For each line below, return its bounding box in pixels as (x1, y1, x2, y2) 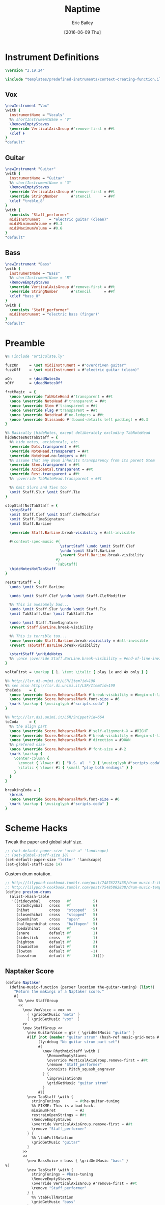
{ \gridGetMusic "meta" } (27, 1012, 80, 1017)
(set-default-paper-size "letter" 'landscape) (5, 858, 102, 862)
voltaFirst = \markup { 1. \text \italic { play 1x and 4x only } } (5, 670, 148, 675)
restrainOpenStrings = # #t (31, 1113, 87, 1118)
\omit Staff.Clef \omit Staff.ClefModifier (9, 512, 100, 517)
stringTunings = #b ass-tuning (31, 1172, 93, 1177)
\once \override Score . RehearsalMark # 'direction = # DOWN (9, 738, 131, 743)
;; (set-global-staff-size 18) (5, 853, 69, 858)
